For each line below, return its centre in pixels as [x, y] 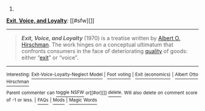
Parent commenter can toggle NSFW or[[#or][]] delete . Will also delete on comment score [102, 93]
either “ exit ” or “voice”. [50, 58]
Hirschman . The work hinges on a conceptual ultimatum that [97, 45]
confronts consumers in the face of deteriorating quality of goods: [104, 51]
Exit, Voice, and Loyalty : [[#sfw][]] [50, 20]
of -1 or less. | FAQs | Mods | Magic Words [52, 100]
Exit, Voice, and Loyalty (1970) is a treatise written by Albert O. [101, 38]
